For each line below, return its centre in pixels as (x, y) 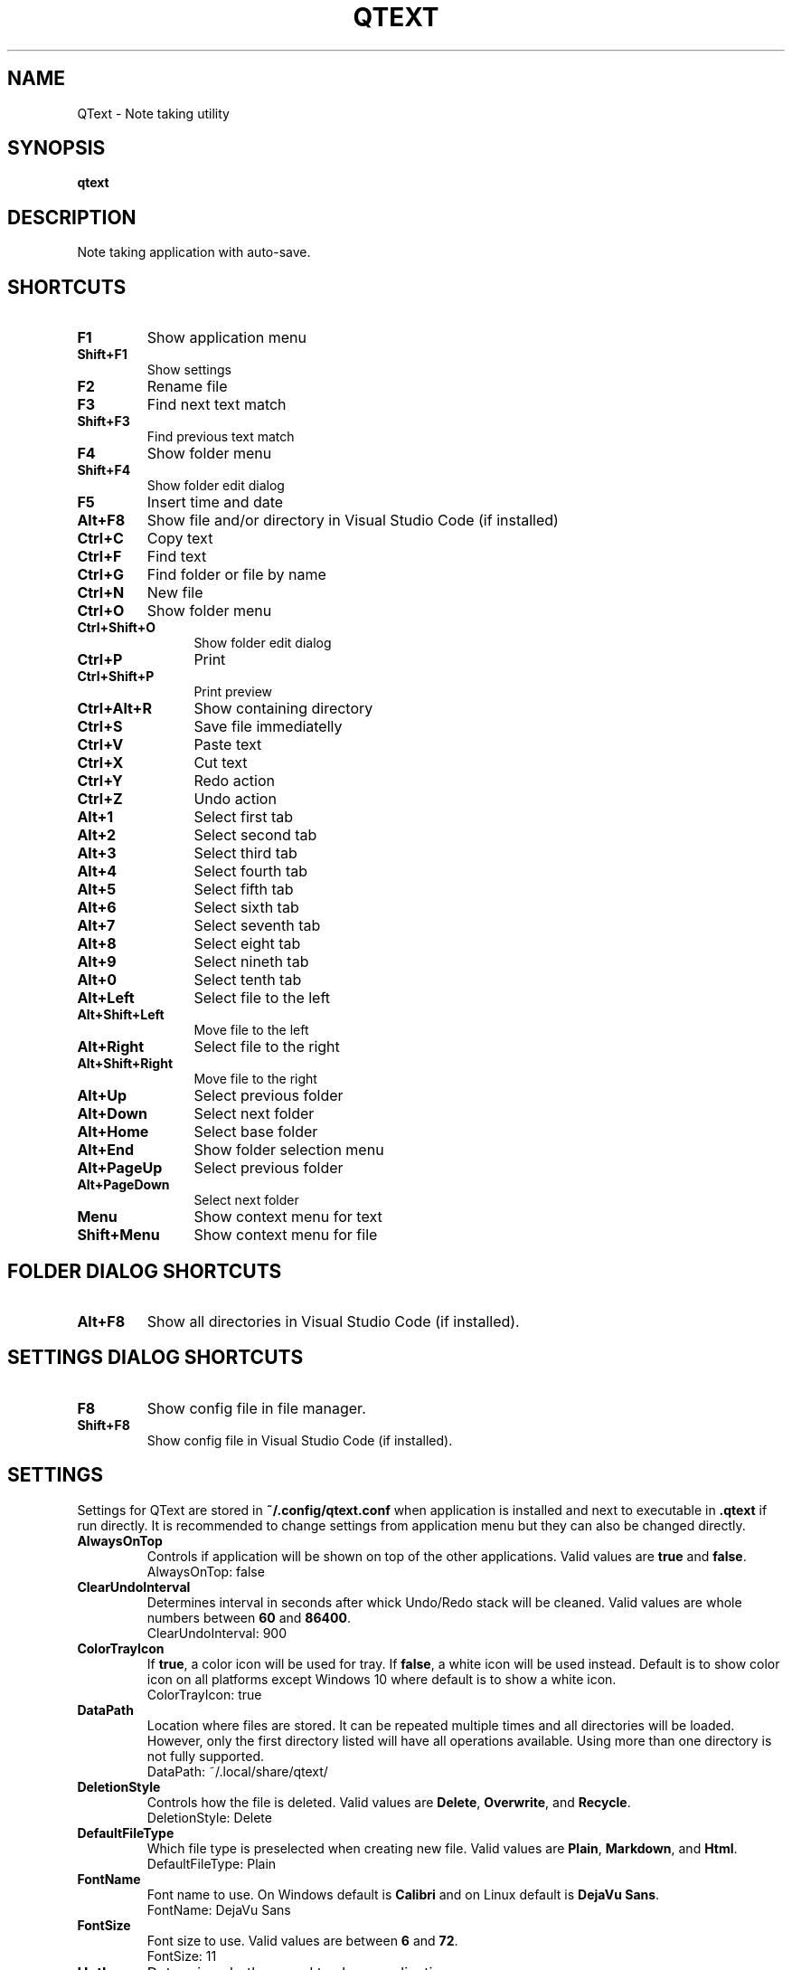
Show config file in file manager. (256, 1408)
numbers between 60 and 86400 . (249, 1617)
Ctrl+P (100, 660)
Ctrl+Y (100, 781)
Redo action (234, 781)
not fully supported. (206, 1756)
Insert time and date (215, 502)
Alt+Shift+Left (121, 1015)
